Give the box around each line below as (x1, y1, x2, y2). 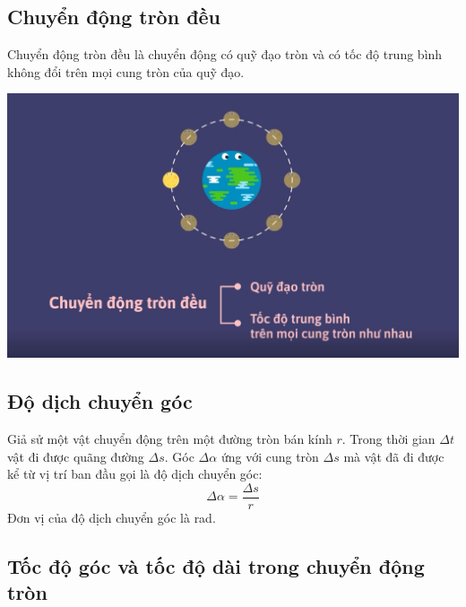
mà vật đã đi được (343, 447, 444, 465)
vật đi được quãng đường (7, 447, 144, 465)
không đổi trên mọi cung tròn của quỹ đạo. (7, 62, 245, 81)
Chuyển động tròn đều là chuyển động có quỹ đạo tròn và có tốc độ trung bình (7, 45, 443, 64)
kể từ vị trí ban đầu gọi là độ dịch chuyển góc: (7, 464, 263, 483)
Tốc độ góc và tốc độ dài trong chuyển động (7, 551, 425, 579)
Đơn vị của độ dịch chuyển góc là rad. (7, 507, 216, 526)
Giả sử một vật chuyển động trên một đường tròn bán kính (7, 429, 332, 447)
